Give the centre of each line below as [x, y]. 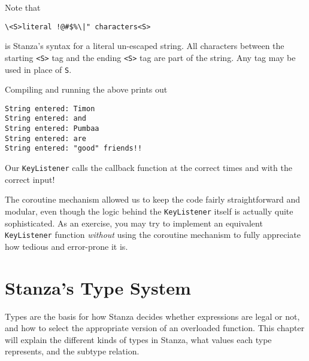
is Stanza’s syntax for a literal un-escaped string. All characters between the [145, 46]
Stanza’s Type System [98, 287]
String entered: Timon [50, 108]
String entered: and [46, 119]
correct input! [30, 179]
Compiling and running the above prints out [86, 89]
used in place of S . [38, 69]
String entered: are [46, 138]
